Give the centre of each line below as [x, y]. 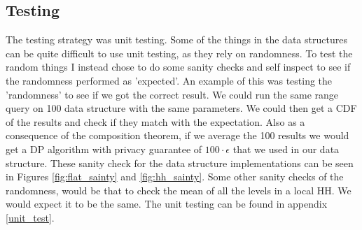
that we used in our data [286, 149]
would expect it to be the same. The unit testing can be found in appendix [167, 204]
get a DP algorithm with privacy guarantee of [104, 149]
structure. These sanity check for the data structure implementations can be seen [180, 163]
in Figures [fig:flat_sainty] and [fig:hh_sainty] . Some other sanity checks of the [175, 177]
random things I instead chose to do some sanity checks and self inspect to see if [178, 67]
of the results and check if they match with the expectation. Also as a [155, 121]
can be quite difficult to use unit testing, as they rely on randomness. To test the [179, 53]
